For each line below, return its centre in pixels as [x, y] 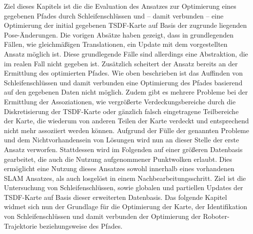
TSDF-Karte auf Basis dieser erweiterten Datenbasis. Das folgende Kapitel [116, 197]
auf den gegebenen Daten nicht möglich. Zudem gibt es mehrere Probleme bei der [126, 92]
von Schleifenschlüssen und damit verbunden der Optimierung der [102, 216]
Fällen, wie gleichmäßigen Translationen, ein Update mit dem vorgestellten [116, 44]
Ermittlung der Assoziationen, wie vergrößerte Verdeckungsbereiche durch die [120, 101]
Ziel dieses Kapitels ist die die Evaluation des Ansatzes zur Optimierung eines [120, 6]
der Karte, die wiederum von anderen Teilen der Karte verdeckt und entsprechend [126, 121]
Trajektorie [20, 225]
